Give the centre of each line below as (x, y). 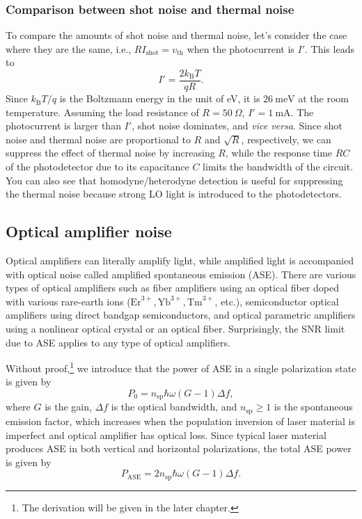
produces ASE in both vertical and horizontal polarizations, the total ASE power (179, 448)
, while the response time (279, 153)
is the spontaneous (313, 407)
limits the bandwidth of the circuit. (278, 167)
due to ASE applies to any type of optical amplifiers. (118, 342)
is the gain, (68, 407)
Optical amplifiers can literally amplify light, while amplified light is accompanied (180, 261)
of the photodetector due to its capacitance (97, 167)
